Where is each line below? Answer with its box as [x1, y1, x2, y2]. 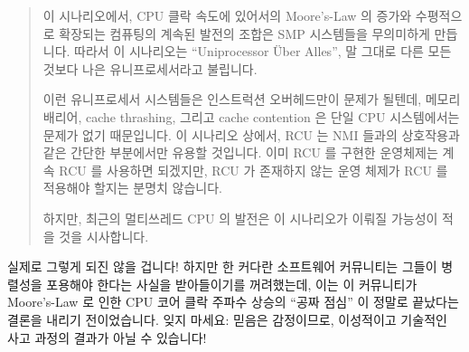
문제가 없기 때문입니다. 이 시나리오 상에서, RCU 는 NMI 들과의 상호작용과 [42, 125, 460, 144]
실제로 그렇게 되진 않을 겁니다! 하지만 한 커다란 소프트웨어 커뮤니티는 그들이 [7, 257, 437, 276]
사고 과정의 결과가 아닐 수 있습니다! [7, 328, 207, 347]
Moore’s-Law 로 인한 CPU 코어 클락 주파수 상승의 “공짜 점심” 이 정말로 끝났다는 [7, 292, 459, 311]
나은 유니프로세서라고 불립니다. [82, 59, 258, 78]
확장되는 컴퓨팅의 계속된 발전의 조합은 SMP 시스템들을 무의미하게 [59, 24, 430, 43]
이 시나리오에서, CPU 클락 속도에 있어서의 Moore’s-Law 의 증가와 [42, 6, 412, 24]
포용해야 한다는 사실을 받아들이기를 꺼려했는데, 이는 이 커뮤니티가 [46, 274, 417, 293]
